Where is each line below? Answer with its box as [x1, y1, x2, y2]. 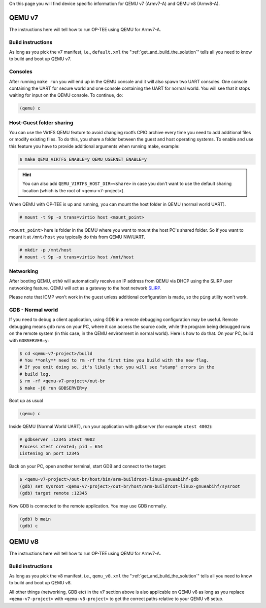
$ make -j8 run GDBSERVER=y [19, 385, 87, 391]
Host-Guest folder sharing [9, 119, 73, 126]
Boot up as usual [9, 397, 43, 404]
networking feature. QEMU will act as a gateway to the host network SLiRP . [9, 285, 162, 291]
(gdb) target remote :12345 [19, 490, 87, 496]
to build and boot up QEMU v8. [9, 580, 72, 586]
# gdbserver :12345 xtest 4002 [19, 437, 96, 442]
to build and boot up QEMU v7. [9, 56, 71, 62]
